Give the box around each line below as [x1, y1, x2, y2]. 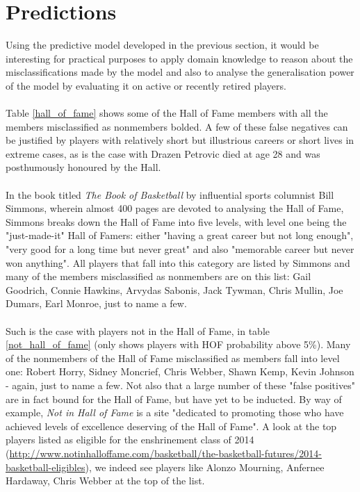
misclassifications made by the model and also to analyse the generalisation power [6, 65, 354, 79]
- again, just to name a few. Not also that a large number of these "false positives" [6, 377, 355, 392]
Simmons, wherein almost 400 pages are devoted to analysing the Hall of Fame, [6, 201, 344, 215]
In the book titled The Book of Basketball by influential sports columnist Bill [6, 187, 334, 202]
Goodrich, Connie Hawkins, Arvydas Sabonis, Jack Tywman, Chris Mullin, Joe [6, 282, 343, 297]
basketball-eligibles [6, 459, 85, 474]
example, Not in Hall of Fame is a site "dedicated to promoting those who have [6, 405, 344, 420]
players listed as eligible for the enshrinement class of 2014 [6, 432, 254, 447]
